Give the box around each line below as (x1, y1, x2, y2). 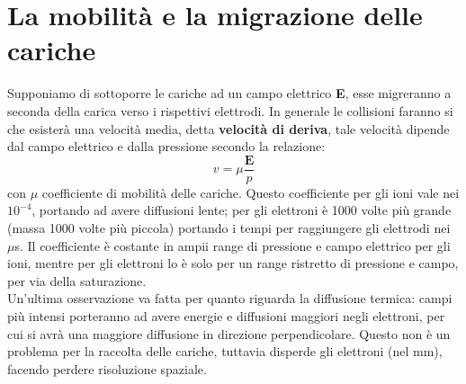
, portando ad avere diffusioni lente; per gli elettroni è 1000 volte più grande (31, 201, 452, 219)
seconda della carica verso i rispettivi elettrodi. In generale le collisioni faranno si (7, 101, 453, 120)
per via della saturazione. (7, 271, 147, 290)
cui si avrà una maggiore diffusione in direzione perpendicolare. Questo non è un (7, 324, 451, 343)
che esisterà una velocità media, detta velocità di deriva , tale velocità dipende (7, 119, 450, 138)
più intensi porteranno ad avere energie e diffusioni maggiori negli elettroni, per (7, 306, 445, 325)
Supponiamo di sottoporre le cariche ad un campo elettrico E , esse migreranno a (7, 84, 452, 103)
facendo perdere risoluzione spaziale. (7, 359, 207, 378)
